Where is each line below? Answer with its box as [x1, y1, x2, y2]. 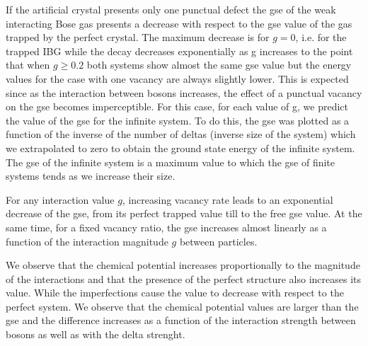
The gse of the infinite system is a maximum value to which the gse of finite [6, 154, 335, 169]
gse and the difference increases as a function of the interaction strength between [6, 313, 356, 328]
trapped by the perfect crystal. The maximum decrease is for [6, 30, 270, 45]
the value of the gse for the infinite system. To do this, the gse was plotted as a [6, 113, 350, 127]
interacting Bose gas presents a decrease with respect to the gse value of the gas [6, 16, 352, 30]
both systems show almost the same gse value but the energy [86, 57, 352, 72]
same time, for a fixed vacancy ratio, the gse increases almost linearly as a [6, 219, 327, 234]
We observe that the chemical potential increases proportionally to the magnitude [6, 258, 360, 272]
